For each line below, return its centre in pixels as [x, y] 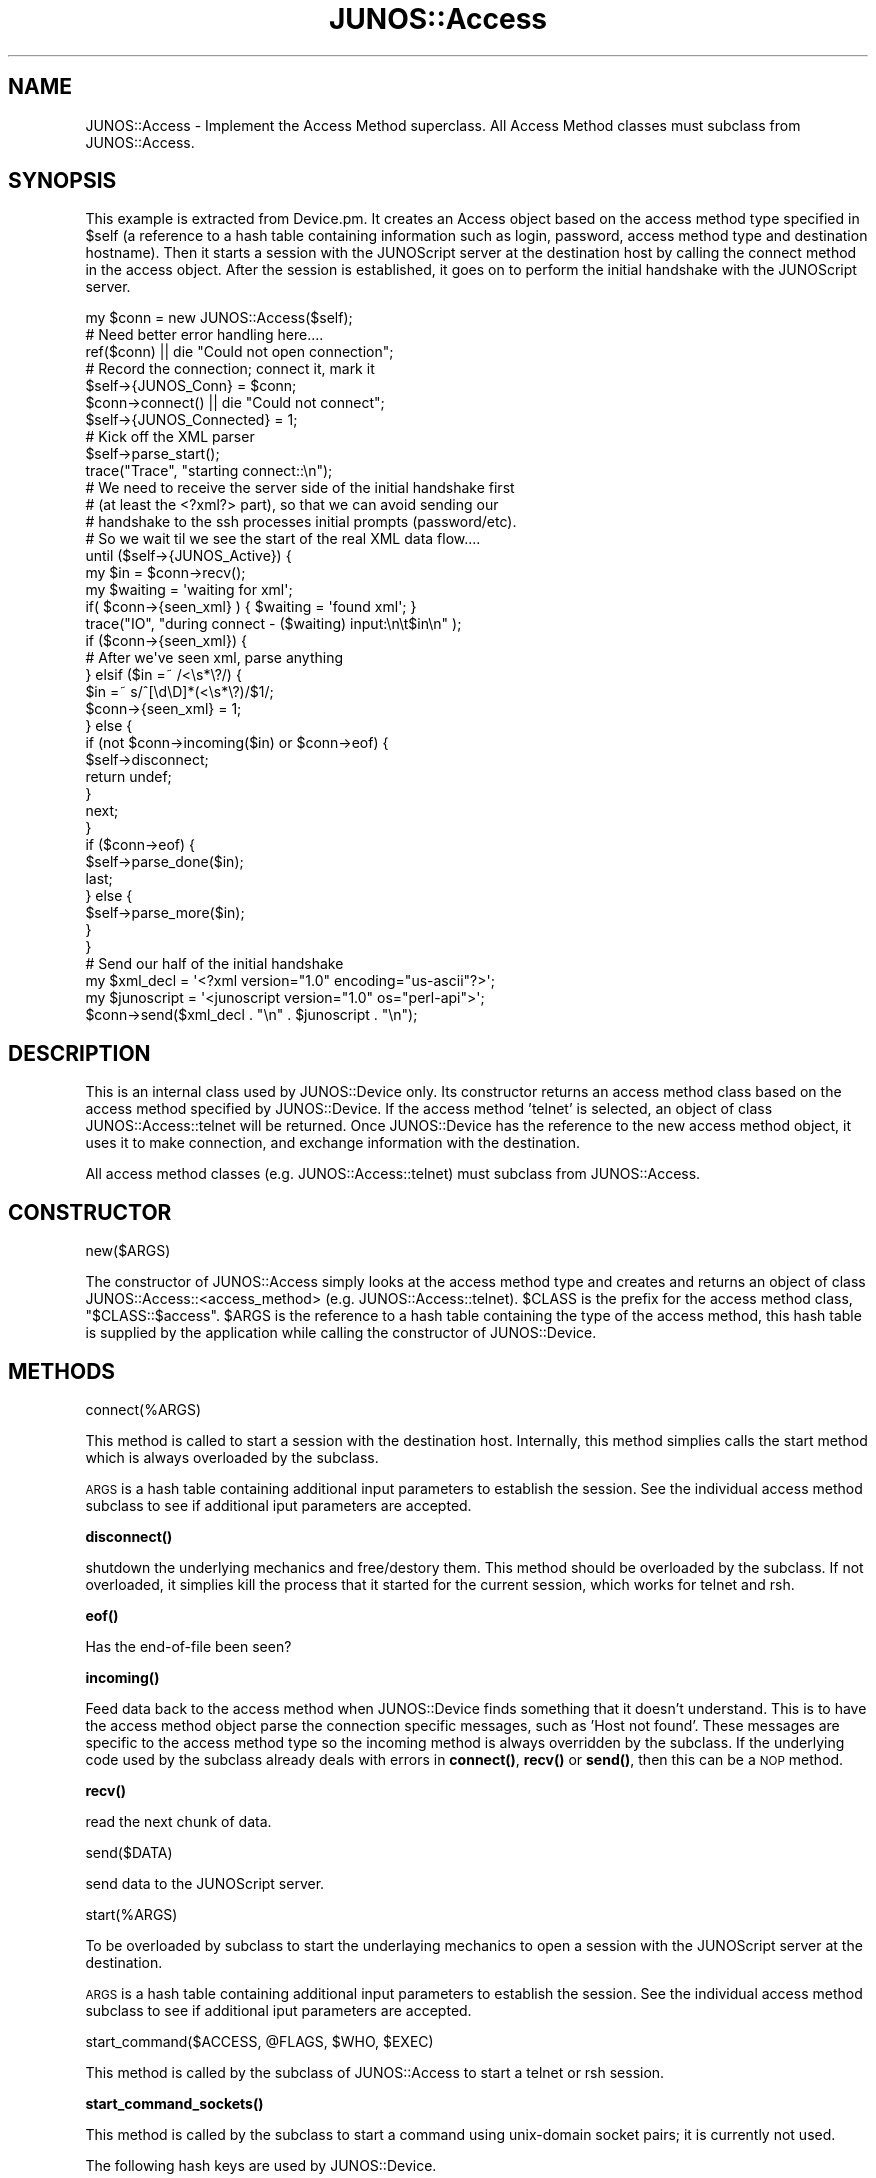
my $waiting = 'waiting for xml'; [189, 590]
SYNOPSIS [62, 181]
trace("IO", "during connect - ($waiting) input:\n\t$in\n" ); [273, 624]
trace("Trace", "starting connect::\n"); [209, 471]
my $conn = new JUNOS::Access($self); [219, 318]
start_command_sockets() [174, 2103]
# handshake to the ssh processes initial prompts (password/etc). [301, 522]
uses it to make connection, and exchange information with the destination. [332, 1143]
